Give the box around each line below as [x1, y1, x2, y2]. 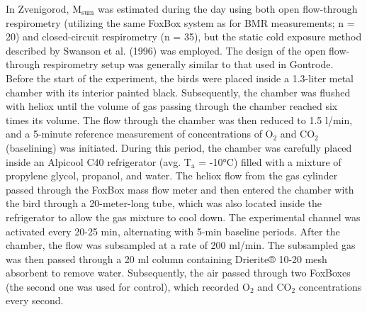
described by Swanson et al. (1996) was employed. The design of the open [6, 43, 326, 57]
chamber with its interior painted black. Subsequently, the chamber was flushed [6, 84, 351, 99]
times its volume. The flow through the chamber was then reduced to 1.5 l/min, [6, 112, 353, 127]
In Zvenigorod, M [6, 1, 82, 16]
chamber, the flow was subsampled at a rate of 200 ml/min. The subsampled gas [6, 238, 356, 252]
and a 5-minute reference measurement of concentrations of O [6, 126, 273, 141]
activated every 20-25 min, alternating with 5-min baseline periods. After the [6, 223, 340, 238]
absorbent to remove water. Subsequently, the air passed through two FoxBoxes [6, 265, 351, 280]
